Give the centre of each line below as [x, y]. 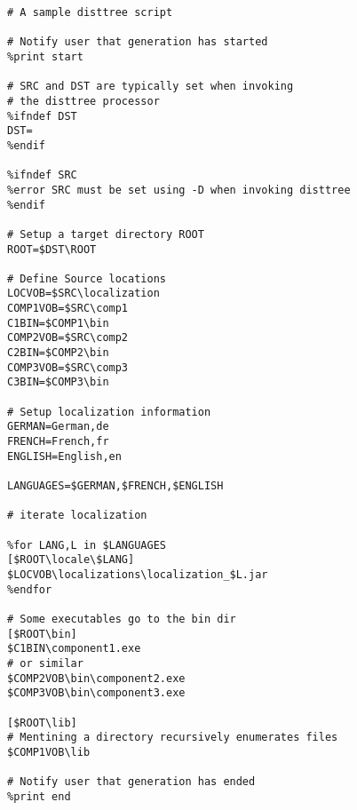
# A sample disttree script [90, 12]
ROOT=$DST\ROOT [52, 249]
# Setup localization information [109, 412]
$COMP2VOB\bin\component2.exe [96, 678]
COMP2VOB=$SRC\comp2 [68, 338]
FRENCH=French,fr [58, 442]
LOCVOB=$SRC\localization [83, 294]
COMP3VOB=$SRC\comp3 [68, 367]
